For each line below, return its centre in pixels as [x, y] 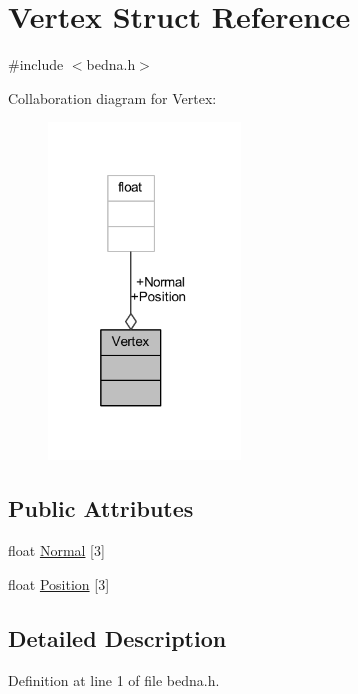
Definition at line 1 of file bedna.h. [114, 679]
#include [36, 64]
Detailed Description [117, 637]
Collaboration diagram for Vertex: [112, 97]
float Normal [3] [56, 550]
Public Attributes [101, 508]
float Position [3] [59, 583]
